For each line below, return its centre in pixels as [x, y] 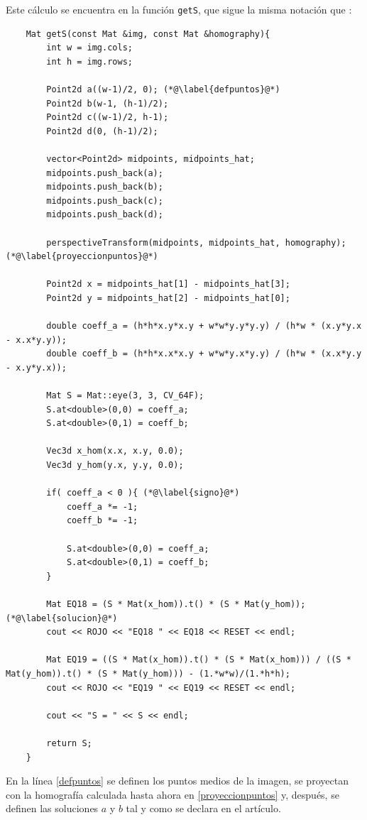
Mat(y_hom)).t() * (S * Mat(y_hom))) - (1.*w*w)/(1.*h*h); [148, 673]
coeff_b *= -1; [102, 521]
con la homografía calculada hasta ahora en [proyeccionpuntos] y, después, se [172, 794]
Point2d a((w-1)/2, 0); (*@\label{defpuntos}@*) [163, 90]
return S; [69, 743]
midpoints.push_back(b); [105, 187]
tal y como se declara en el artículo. [203, 808]
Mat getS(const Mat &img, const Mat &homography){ [148, 34]
